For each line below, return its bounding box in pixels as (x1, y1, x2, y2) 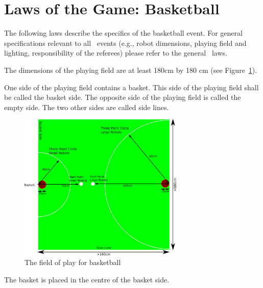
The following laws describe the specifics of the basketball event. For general (4, 28, 243, 38)
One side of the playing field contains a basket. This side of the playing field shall (4, 82, 259, 92)
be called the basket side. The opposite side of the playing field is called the (4, 92, 241, 102)
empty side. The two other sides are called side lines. (4, 101, 169, 112)
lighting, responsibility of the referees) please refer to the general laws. (4, 47, 227, 58)
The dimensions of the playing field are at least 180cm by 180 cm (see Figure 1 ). (4, 64, 257, 75)
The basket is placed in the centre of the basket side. (4, 274, 170, 284)
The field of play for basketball (25, 257, 121, 268)
